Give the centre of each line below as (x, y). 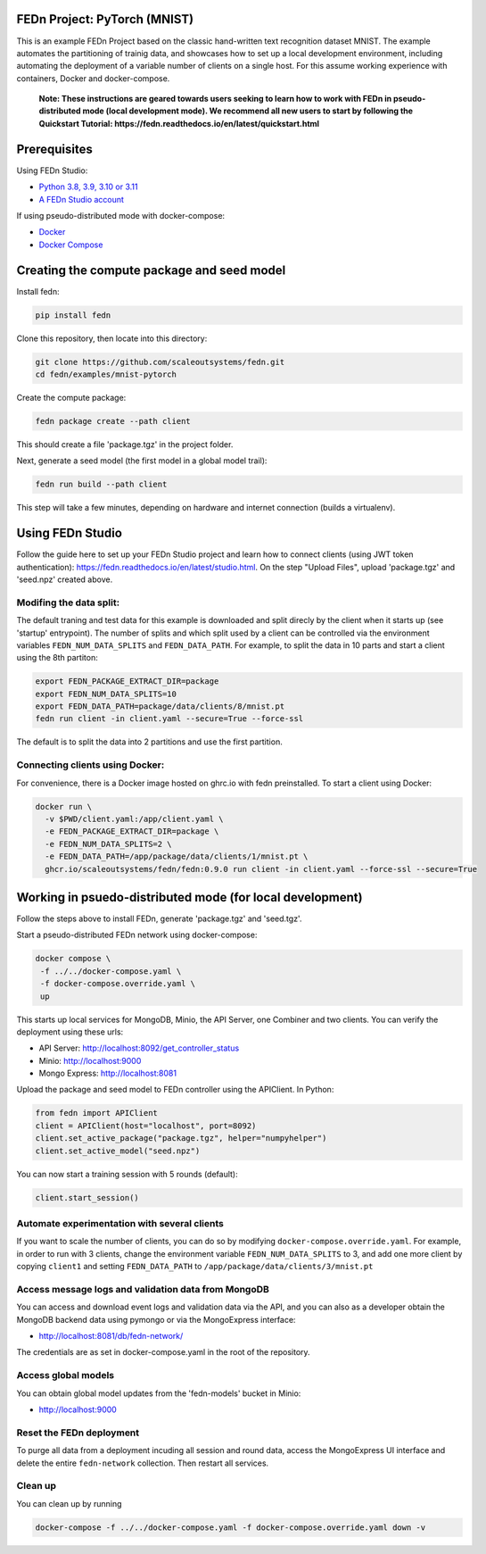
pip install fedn (73, 315)
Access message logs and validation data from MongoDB (143, 1289)
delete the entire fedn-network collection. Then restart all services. (143, 1463)
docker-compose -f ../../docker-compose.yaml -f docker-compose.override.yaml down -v (231, 1527)
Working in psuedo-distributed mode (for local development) (189, 897)
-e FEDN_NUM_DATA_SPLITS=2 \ (109, 844)
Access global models (66, 1375)
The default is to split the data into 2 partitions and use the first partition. (149, 742)
